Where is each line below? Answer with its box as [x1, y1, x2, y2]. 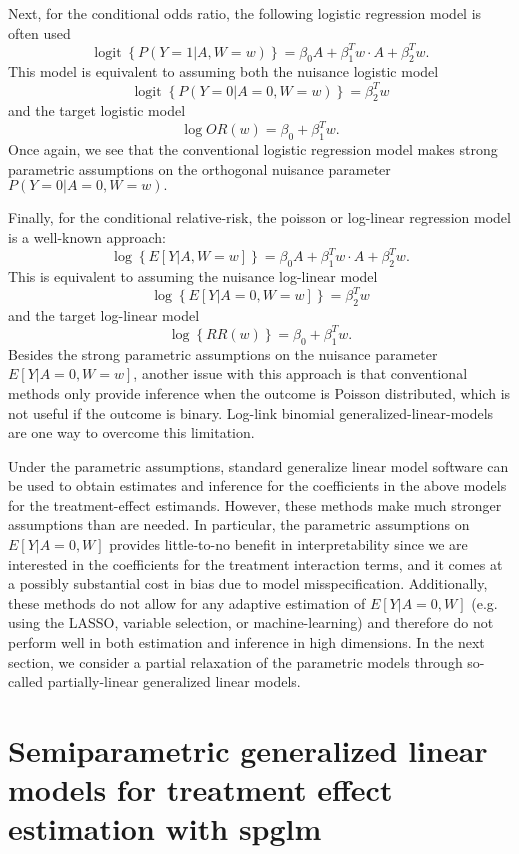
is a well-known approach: [8, 227, 167, 248]
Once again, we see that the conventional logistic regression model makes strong [8, 139, 498, 160]
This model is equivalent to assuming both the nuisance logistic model [8, 61, 439, 82]
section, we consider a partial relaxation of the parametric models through [8, 651, 463, 672]
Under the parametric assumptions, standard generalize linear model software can [8, 455, 509, 476]
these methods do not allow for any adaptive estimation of [8, 592, 366, 613]
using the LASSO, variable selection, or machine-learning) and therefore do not [8, 612, 494, 633]
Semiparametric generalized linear [8, 730, 488, 770]
